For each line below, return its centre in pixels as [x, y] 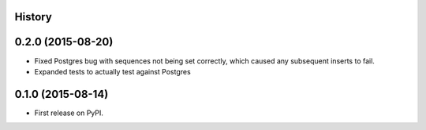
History [34, 17]
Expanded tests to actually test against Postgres [112, 71]
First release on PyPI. [69, 113]
